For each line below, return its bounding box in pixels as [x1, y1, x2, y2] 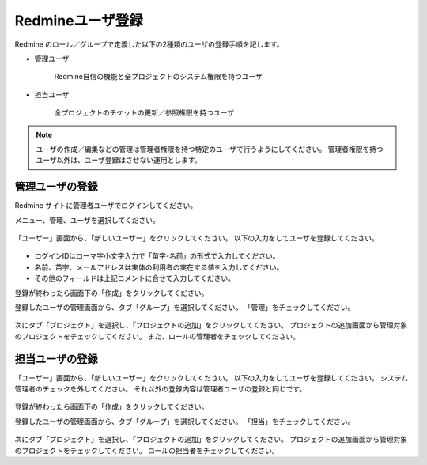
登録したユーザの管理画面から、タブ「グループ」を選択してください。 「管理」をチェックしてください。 [14, 302, 355, 312]
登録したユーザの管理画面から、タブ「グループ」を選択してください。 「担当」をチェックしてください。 [14, 416, 355, 426]
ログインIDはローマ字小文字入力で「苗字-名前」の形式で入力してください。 [34, 251, 280, 261]
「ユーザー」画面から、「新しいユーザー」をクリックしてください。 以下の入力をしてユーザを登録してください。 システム [14, 372, 409, 383]
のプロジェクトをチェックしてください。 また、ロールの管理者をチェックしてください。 [14, 331, 300, 341]
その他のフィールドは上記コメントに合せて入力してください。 [34, 274, 235, 283]
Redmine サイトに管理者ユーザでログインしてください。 [14, 201, 198, 210]
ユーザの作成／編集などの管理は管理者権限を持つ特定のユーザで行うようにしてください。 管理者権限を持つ [36, 144, 384, 153]
